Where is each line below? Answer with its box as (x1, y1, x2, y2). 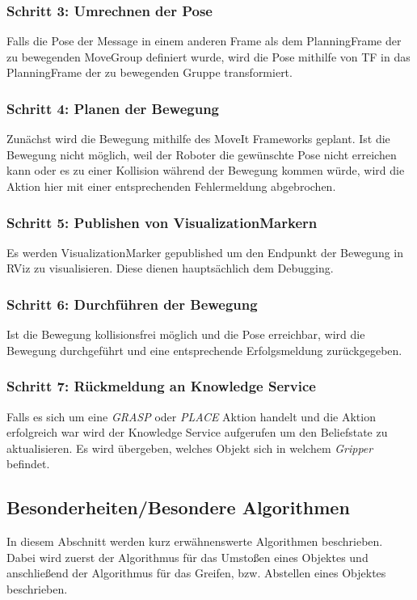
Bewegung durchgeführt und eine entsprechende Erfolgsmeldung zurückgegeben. (6, 341, 402, 358)
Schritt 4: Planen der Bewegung (6, 98, 220, 118)
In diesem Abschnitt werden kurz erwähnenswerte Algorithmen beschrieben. (6, 533, 383, 550)
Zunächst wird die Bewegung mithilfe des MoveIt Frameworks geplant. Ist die (6, 130, 390, 147)
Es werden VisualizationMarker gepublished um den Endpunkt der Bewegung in (6, 243, 404, 260)
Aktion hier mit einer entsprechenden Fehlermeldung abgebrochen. (6, 178, 336, 194)
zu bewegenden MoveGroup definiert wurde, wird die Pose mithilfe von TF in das (6, 48, 411, 65)
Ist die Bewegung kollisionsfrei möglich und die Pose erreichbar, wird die (6, 326, 365, 343)
